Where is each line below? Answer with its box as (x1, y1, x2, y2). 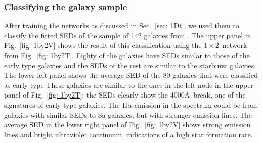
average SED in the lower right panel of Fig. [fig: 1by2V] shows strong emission (4, 119, 251, 130)
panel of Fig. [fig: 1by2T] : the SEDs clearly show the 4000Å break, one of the (4, 89, 246, 100)
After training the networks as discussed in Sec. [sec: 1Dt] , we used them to (4, 20, 239, 31)
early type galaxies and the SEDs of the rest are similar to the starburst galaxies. (4, 60, 256, 70)
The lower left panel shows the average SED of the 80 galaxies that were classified (4, 70, 258, 80)
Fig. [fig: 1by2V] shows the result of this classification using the (4, 40, 202, 51)
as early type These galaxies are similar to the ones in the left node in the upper (4, 79, 253, 90)
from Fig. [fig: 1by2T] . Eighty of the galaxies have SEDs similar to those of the (4, 50, 250, 60)
